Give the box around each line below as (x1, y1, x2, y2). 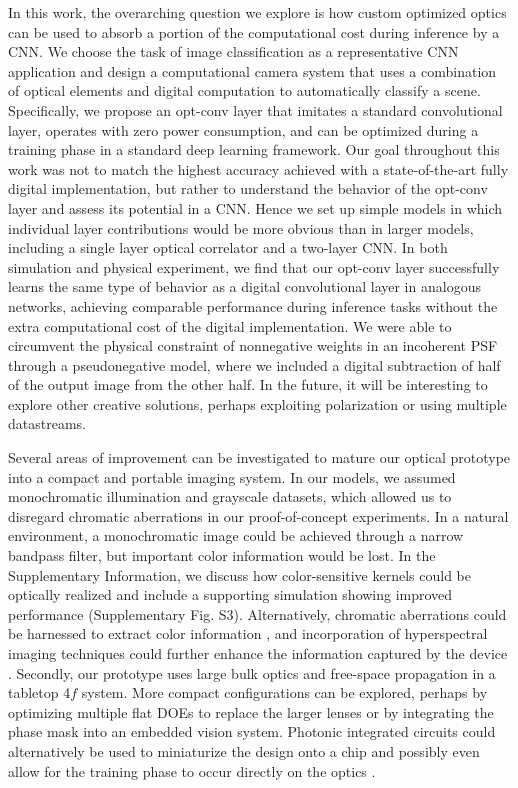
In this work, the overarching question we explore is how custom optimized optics (8, 2, 507, 22)
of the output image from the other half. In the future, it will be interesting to (8, 374, 488, 395)
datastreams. (8, 413, 86, 434)
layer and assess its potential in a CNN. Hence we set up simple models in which (8, 197, 503, 218)
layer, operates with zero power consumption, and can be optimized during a (8, 119, 479, 140)
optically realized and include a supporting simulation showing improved (8, 584, 453, 605)
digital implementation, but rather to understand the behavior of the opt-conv (8, 178, 488, 199)
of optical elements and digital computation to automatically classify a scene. (8, 80, 481, 101)
